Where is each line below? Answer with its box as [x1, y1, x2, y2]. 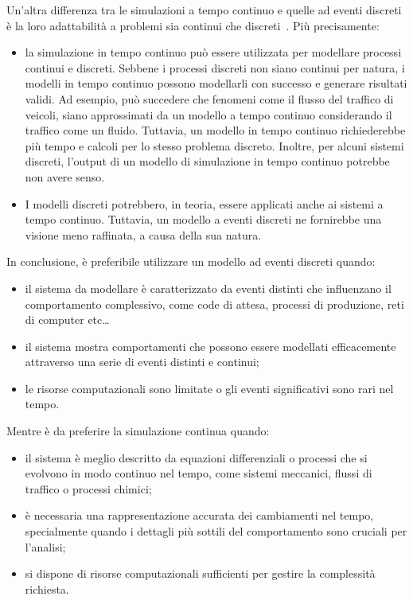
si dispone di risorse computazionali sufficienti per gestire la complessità [25, 565, 376, 582]
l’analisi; [25, 538, 66, 555]
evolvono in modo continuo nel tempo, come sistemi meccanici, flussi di [25, 465, 372, 481]
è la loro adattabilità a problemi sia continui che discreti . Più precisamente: [6, 17, 380, 33]
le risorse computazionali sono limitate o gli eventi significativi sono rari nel [25, 380, 394, 396]
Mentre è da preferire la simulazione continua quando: [6, 423, 270, 439]
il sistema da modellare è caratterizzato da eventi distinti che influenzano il [25, 279, 392, 296]
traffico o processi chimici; [25, 480, 152, 497]
